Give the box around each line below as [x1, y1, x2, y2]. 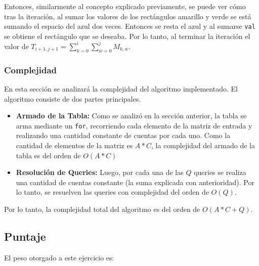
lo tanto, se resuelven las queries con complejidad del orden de [16, 187, 209, 197]
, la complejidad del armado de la [151, 140, 255, 150]
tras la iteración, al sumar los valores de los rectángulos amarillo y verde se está [4, 11, 251, 21]
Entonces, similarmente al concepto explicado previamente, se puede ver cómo [4, 1, 246, 11]
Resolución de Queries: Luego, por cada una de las [16, 167, 184, 178]
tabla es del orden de [16, 150, 81, 160]
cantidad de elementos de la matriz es [16, 140, 133, 150]
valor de [4, 40, 29, 51]
